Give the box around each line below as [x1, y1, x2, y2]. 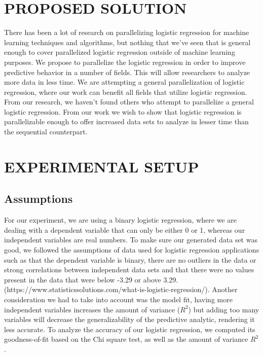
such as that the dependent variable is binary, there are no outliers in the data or [4, 254, 256, 265]
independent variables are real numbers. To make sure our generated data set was [4, 234, 257, 245]
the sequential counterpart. [4, 126, 88, 137]
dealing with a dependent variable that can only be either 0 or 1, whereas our [4, 224, 245, 235]
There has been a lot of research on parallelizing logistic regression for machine [4, 27, 249, 38]
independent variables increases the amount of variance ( [4, 304, 180, 314]
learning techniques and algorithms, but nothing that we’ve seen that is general [4, 37, 251, 47]
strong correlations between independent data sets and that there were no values [4, 264, 254, 275]
